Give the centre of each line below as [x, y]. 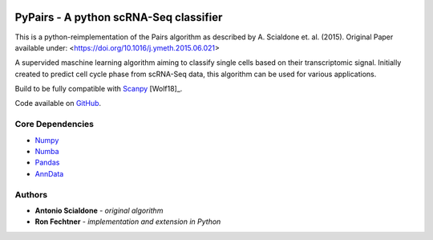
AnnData [49, 173]
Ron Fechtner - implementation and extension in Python [128, 222]
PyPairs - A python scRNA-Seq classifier [119, 17]
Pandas [47, 163]
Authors [31, 194]
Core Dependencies [55, 124]
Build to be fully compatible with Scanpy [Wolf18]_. [99, 89]
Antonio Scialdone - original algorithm [99, 210]
